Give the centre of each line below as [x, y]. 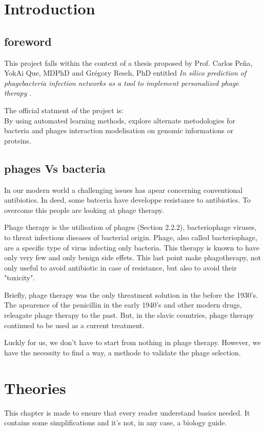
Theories [35, 388]
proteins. [18, 140]
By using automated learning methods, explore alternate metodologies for [120, 120]
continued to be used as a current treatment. [74, 325]
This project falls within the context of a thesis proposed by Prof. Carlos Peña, [128, 62]
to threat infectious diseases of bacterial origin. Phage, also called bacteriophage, [131, 237]
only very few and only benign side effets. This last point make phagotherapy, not [132, 257]
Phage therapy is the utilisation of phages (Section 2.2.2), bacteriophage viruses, [130, 227]
